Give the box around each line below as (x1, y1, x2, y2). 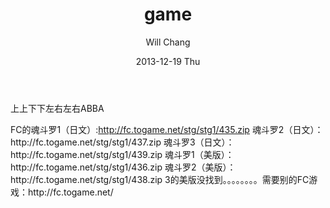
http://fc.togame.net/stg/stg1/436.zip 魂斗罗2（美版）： (10, 161, 237, 173)
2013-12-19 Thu (135, 55, 201, 67)
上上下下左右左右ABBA (10, 102, 105, 114)
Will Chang (145, 36, 191, 48)
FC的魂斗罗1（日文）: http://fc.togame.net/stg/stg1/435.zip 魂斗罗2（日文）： (10, 123, 324, 135)
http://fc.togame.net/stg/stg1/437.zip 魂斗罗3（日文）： (10, 136, 235, 148)
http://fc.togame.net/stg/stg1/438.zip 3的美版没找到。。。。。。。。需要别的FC (10, 173, 310, 185)
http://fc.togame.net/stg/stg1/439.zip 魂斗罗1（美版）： (10, 148, 235, 160)
